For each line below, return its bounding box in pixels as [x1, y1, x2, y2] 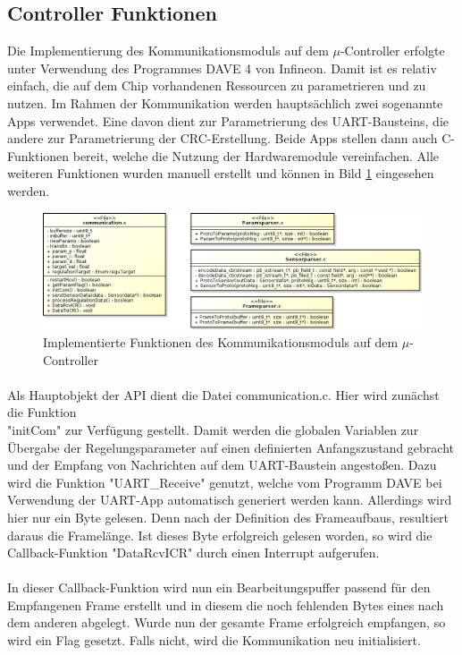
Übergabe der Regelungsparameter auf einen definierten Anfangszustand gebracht [7, 438, 455, 456]
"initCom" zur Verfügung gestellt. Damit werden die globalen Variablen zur [7, 420, 419, 438]
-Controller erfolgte [340, 41, 445, 60]
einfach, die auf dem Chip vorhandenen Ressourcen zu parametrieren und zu [7, 76, 426, 95]
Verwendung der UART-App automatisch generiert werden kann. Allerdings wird [7, 490, 452, 509]
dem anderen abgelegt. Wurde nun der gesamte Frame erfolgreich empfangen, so [7, 613, 446, 632]
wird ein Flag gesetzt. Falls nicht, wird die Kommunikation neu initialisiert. [7, 631, 421, 650]
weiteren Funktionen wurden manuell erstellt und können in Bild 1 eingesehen [7, 164, 434, 183]
